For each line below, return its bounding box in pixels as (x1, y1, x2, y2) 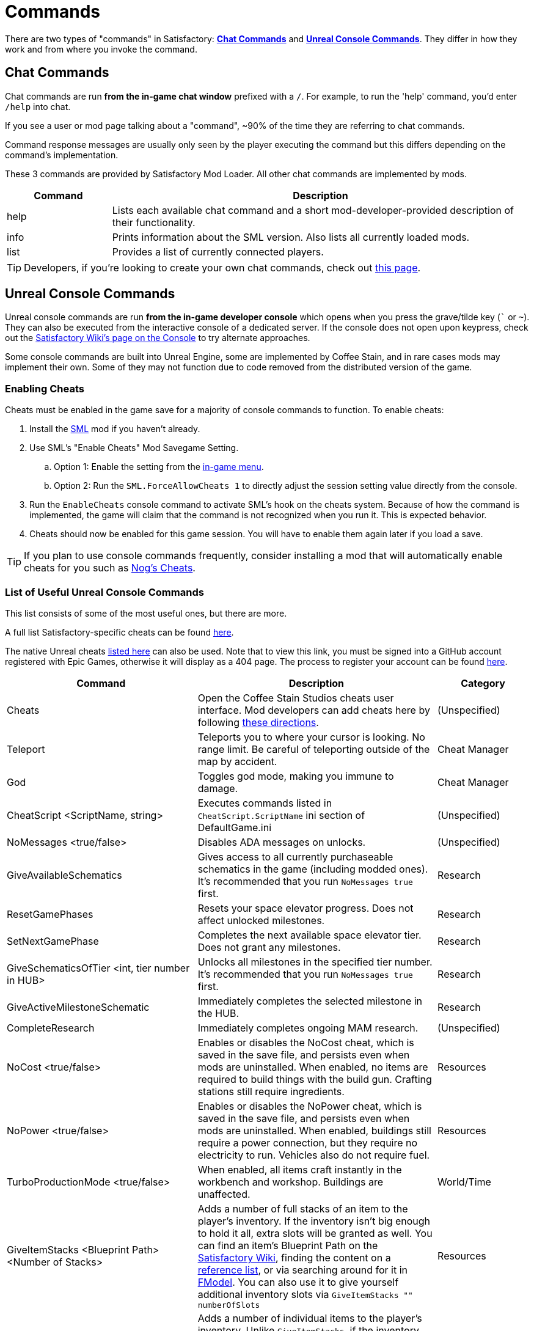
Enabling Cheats (5, 382, 84, 395)
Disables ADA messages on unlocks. (197, 835, 366, 848)
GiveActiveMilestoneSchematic (7, 1000, 150, 1013)
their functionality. (112, 216, 196, 229)
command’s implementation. (5, 149, 119, 160)
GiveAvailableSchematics (7, 868, 122, 881)
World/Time (437, 1175, 491, 1188)
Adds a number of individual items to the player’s (197, 1311, 422, 1324)
